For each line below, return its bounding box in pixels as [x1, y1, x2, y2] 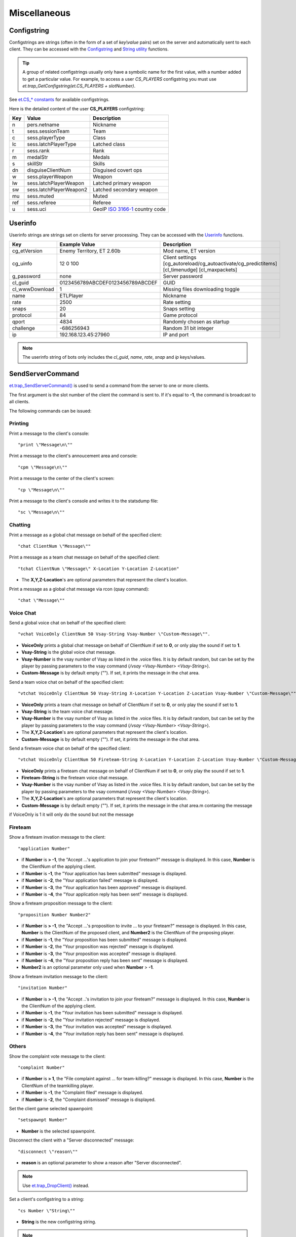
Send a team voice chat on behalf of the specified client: [9, 679, 124, 685]
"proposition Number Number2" [18, 912, 91, 917]
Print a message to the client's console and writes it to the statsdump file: [9, 498, 159, 504]
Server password [163, 273, 203, 280]
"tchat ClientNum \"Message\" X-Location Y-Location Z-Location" [18, 566, 180, 571]
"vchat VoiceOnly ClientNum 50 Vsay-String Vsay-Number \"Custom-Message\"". [18, 631, 211, 637]
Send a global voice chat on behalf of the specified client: [9, 620, 127, 626]
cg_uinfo [12, 260, 32, 267]
